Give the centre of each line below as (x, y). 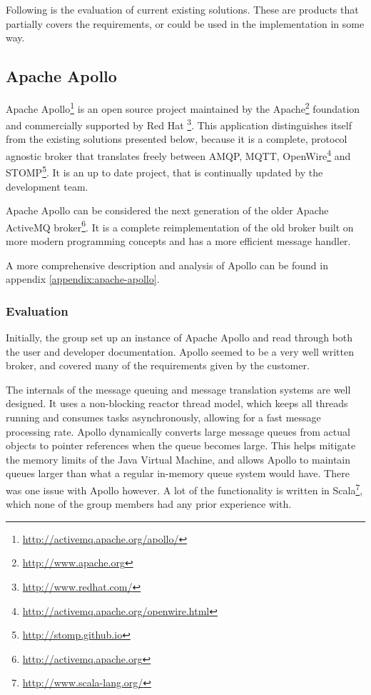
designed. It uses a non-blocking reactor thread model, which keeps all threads (177, 403)
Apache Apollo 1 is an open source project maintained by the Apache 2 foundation (183, 107)
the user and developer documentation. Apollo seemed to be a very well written (180, 351)
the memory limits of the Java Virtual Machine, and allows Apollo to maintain (178, 459)
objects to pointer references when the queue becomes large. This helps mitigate (181, 445)
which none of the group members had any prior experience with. (149, 504)
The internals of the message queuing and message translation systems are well (178, 389)
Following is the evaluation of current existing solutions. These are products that (182, 9)
